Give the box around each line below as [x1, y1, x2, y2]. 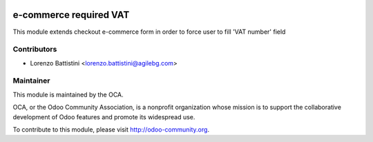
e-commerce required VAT [12, 9, 130, 21]
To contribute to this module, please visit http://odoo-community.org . [12, 125, 210, 134]
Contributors [12, 45, 57, 54]
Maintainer [12, 76, 50, 85]
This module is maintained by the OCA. [12, 90, 124, 99]
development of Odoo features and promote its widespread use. [12, 112, 195, 121]
